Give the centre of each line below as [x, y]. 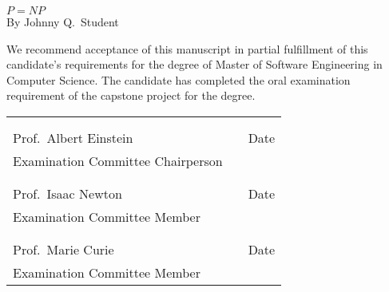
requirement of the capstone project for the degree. [131, 95]
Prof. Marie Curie [64, 249]
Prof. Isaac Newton [67, 193]
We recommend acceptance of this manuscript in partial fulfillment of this [187, 48]
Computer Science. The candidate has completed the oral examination [179, 79]
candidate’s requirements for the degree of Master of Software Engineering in [194, 64]
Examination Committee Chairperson [118, 160]
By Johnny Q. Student [63, 22]
